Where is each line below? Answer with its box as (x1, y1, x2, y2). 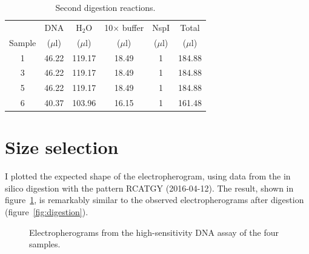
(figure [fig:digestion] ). (5, 206, 88, 218)
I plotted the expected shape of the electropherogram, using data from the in (5, 170, 291, 182)
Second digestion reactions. (55, 1, 156, 13)
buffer (122, 21, 144, 33)
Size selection (5, 135, 119, 159)
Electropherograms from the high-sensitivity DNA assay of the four (29, 226, 279, 238)
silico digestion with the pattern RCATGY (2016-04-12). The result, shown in (5, 181, 294, 194)
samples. (29, 238, 61, 250)
